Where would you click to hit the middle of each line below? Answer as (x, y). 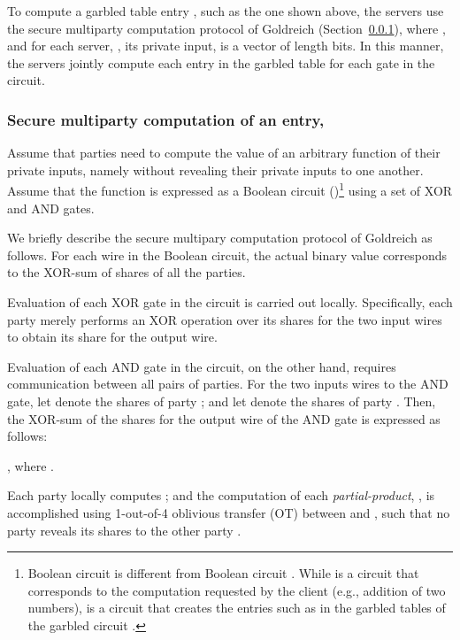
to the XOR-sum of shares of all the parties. (126, 272)
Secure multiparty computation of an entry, (166, 119)
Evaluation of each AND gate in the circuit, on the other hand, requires (202, 366)
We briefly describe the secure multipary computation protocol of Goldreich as (220, 238)
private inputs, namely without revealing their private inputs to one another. (215, 170)
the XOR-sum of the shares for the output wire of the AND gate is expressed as (224, 418)
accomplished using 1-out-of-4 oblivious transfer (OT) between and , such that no (229, 512)
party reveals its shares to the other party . (124, 530)
